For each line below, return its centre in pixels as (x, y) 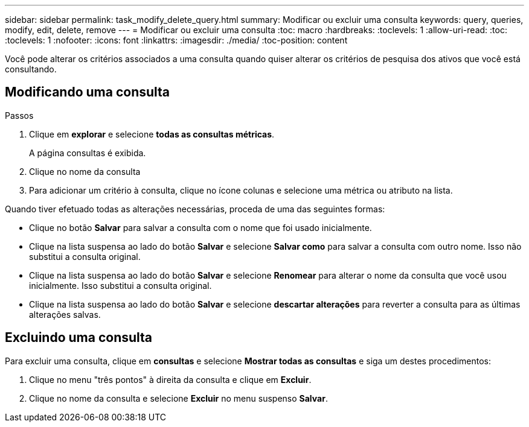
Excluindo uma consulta (79, 338)
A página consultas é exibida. (88, 153)
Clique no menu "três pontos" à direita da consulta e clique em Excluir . (170, 379)
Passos (19, 115)
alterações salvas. (65, 314)
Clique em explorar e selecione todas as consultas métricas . (152, 134)
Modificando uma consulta (88, 92)
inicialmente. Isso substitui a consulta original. (120, 285)
